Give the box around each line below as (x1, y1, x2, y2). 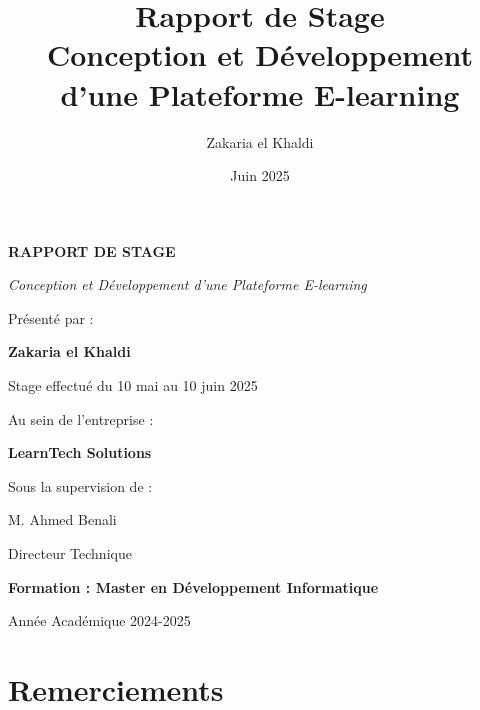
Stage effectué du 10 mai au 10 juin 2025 (8, 375, 258, 396)
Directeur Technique (8, 543, 132, 564)
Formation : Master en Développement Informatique (8, 576, 379, 597)
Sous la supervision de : (8, 475, 153, 496)
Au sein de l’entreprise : (8, 408, 154, 429)
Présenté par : (8, 307, 94, 328)
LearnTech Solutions (8, 442, 152, 463)
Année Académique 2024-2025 (8, 610, 191, 631)
